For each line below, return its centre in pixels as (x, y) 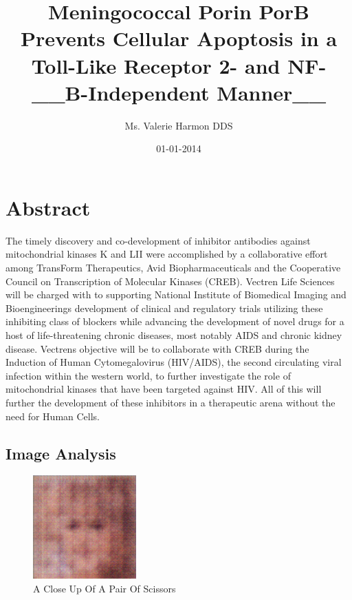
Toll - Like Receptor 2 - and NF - (179, 65)
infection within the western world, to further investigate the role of (148, 375)
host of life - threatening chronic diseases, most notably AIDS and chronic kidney (174, 334)
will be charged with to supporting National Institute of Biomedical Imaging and (176, 294)
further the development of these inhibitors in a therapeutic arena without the (170, 402)
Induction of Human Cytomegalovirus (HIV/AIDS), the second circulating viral (174, 362)
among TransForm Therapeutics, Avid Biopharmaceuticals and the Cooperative (173, 267)
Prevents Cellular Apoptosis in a (179, 38)
